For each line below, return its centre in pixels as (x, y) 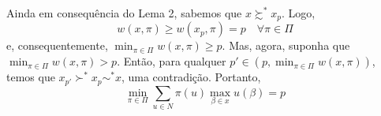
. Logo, (298, 13)
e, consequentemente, (57, 45)
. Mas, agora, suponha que (286, 45)
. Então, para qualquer (172, 61)
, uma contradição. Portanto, (191, 77)
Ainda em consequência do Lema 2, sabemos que (124, 13)
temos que (31, 77)
